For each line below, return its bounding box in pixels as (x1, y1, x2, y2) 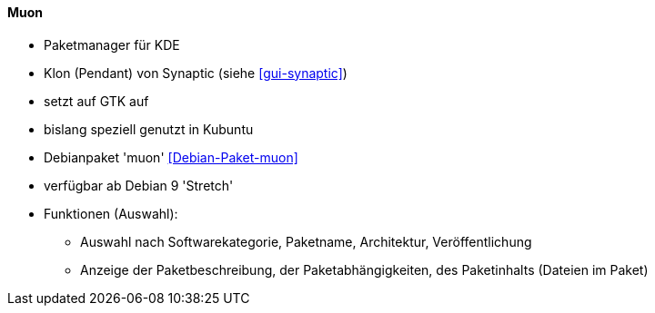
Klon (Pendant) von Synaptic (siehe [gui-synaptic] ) (44, 64, 348, 81)
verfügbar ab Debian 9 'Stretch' (44, 177, 234, 193)
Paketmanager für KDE (44, 36, 180, 53)
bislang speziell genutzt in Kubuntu (44, 121, 254, 137)
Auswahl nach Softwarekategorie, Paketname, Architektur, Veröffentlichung (80, 233, 532, 249)
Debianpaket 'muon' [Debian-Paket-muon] (44, 149, 298, 165)
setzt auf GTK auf (44, 93, 149, 109)
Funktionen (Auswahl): (44, 205, 178, 221)
